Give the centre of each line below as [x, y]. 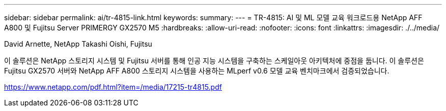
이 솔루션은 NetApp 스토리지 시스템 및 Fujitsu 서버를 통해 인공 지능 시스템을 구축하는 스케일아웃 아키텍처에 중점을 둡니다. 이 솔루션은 [214, 61]
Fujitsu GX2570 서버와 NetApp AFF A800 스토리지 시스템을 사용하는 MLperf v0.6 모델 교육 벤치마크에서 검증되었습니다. [197, 71]
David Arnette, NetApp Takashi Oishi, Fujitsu [78, 44]
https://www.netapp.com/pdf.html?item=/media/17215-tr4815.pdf [113, 87]
